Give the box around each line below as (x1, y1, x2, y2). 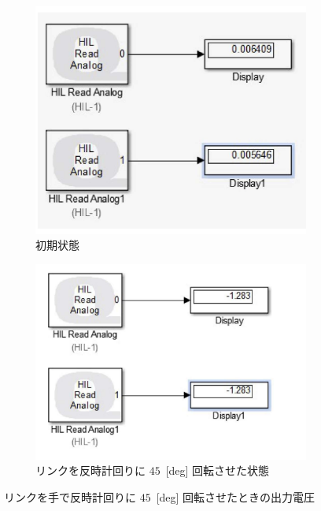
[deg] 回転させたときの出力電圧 (156, 488, 315, 505)
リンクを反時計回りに (35, 462, 146, 479)
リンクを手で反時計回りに (4, 488, 136, 505)
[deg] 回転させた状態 (165, 462, 270, 479)
